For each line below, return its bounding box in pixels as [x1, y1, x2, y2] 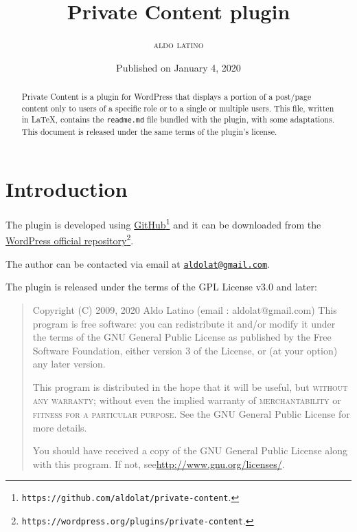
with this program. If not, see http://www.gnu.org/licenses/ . [32, 456, 285, 471]
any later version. [32, 357, 106, 371]
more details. [32, 420, 87, 434]
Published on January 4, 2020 [116, 60, 241, 74]
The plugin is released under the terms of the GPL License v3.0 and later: [5, 279, 317, 294]
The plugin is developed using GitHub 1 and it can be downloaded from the [5, 215, 321, 231]
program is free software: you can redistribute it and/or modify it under [32, 316, 336, 330]
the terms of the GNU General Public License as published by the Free [32, 330, 332, 344]
